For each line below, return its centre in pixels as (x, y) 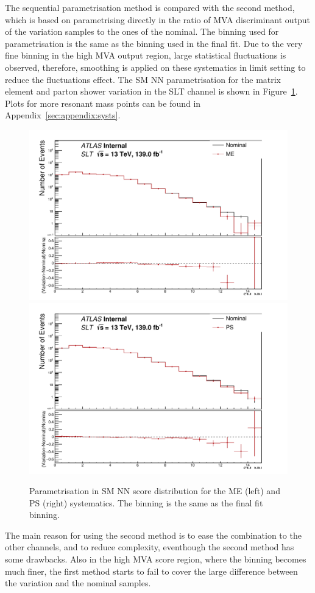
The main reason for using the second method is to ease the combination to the (153, 535)
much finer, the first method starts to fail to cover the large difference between (151, 571)
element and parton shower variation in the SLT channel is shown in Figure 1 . (151, 91)
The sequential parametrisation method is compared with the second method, (150, 7)
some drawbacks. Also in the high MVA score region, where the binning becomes (156, 559)
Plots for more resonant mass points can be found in (103, 103)
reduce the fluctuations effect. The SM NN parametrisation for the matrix (143, 79)
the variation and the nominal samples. (78, 583)
